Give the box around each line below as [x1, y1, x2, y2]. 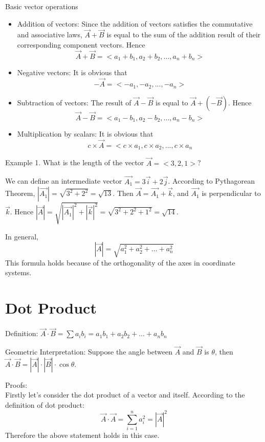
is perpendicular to [202, 188, 261, 198]
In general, [5, 231, 38, 241]
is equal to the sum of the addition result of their [106, 29, 261, 40]
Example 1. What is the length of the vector [5, 157, 144, 168]
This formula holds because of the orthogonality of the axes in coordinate [5, 257, 235, 268]
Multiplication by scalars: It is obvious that [17, 128, 153, 139]
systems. [5, 267, 32, 278]
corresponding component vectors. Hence [17, 39, 145, 50]
